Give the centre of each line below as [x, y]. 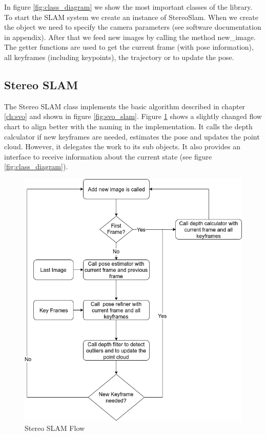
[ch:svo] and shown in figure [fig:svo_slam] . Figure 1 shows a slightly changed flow [133, 116]
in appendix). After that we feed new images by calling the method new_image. [130, 37]
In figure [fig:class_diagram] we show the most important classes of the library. [128, 7]
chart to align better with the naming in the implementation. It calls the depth [128, 126]
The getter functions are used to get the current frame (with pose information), [129, 47]
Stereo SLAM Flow [55, 428]
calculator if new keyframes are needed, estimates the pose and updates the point [132, 136]
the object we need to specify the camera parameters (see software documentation [133, 27]
